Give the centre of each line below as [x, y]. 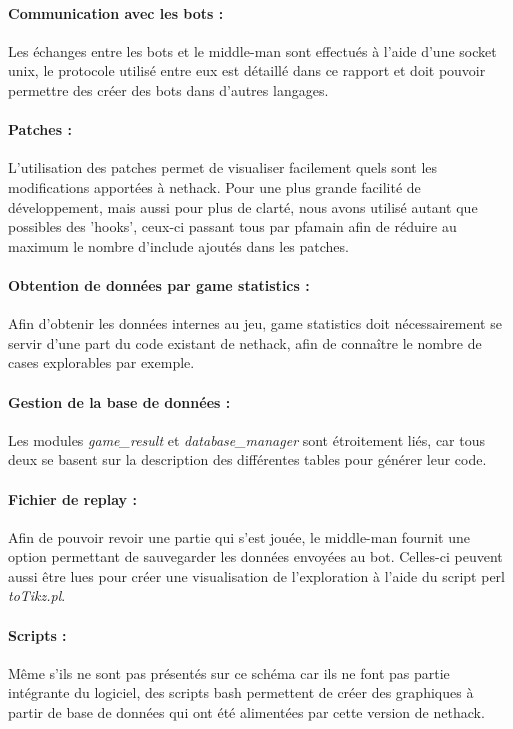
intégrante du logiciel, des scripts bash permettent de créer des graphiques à [241, 692]
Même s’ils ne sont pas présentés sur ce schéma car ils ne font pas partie [229, 672]
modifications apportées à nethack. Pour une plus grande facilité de [214, 186]
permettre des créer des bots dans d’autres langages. [168, 89]
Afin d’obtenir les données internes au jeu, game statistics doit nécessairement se [255, 323]
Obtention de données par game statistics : [159, 284]
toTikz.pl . [37, 595]
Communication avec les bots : [116, 12]
